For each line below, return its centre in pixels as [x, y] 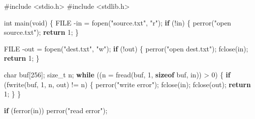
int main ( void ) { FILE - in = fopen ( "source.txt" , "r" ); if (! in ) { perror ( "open [118, 22]
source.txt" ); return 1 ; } [41, 32]
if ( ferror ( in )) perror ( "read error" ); [56, 110]
